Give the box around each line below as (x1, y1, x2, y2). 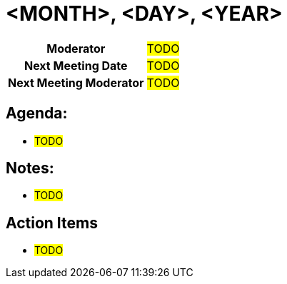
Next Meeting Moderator (8, 75, 144, 90)
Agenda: (6, 104, 68, 123)
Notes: (6, 159, 54, 178)
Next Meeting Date (24, 58, 128, 73)
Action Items (6, 213, 98, 232)
